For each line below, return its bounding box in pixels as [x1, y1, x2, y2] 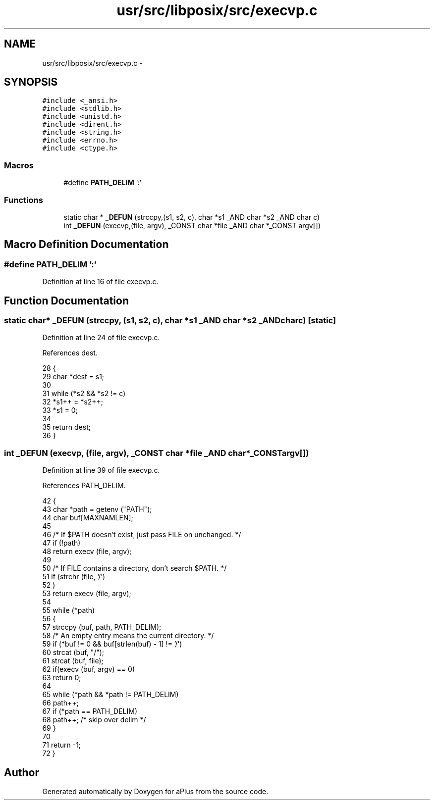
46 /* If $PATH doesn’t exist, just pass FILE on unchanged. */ [42, 530, 241, 539]
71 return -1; [42, 741, 81, 750]
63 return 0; [42, 673, 81, 682]
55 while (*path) [42, 606, 95, 615]
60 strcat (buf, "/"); [42, 648, 105, 657]
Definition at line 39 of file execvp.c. [42, 466, 160, 475]
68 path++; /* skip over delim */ [42, 715, 146, 724]
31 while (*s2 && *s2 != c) [42, 389, 126, 398]
